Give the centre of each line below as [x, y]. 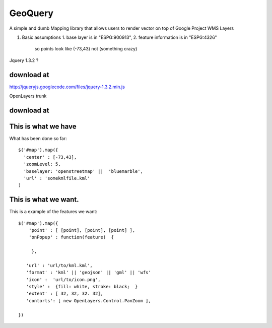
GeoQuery [31, 13]
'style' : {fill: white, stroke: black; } [82, 287]
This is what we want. [44, 200]
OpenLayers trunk [28, 96]
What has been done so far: [38, 138]
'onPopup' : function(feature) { [71, 237]
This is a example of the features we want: [53, 212]
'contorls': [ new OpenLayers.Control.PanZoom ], [88, 301]
